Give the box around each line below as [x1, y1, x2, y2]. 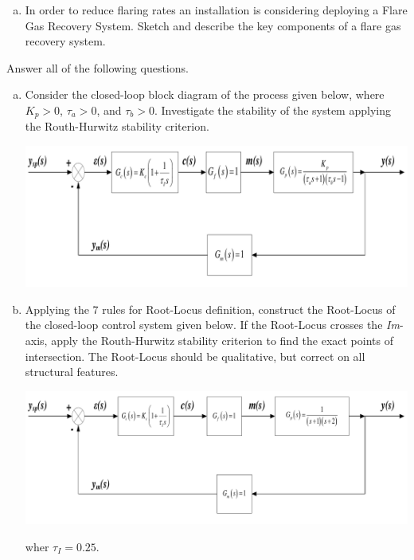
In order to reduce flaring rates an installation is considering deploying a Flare [25, 2, 408, 18]
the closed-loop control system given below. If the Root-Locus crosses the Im [25, 316, 400, 333]
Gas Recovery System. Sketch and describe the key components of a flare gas [25, 17, 401, 33]
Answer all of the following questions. [6, 59, 189, 76]
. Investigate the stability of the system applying [154, 101, 391, 118]
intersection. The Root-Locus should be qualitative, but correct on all [25, 347, 365, 364]
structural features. [25, 363, 119, 380]
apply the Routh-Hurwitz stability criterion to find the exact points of [51, 332, 393, 349]
